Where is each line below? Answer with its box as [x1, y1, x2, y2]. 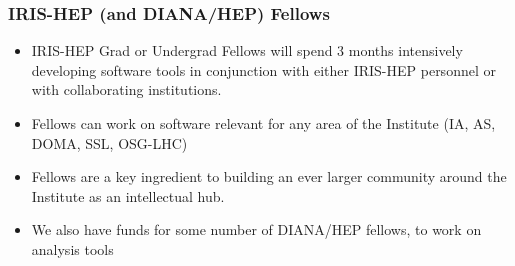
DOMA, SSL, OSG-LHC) [31, 132, 188, 153]
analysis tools [31, 238, 114, 259]
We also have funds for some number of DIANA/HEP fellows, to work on [31, 219, 482, 240]
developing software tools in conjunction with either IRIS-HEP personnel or [31, 59, 496, 80]
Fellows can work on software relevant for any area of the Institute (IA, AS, [31, 113, 496, 133]
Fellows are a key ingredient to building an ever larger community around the [31, 166, 507, 187]
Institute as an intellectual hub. [31, 185, 225, 206]
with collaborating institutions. [31, 79, 222, 100]
